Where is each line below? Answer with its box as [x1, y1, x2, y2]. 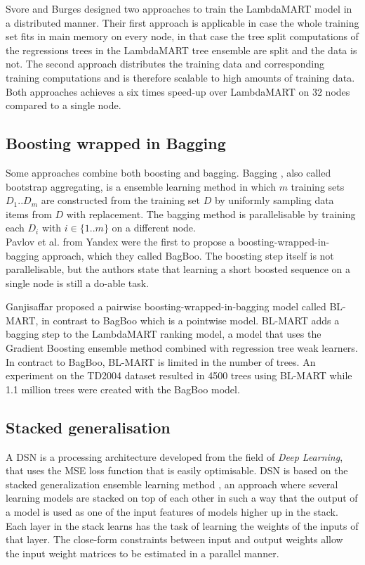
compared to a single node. [6, 98, 121, 113]
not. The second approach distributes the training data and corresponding [6, 56, 325, 71]
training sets [291, 179, 345, 193]
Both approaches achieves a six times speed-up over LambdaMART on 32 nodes [6, 84, 350, 99]
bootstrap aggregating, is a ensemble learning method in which [6, 179, 276, 193]
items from [6, 206, 52, 221]
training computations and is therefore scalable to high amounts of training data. [6, 70, 355, 84]
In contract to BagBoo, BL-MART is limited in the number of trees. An [6, 354, 316, 369]
